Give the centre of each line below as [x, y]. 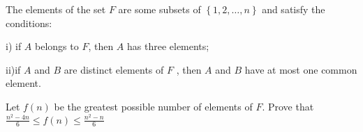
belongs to [57, 46]
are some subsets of [160, 9]
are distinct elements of [114, 69]
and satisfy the [294, 9]
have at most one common [301, 69]
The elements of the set [56, 9]
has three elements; [168, 46]
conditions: [29, 23]
